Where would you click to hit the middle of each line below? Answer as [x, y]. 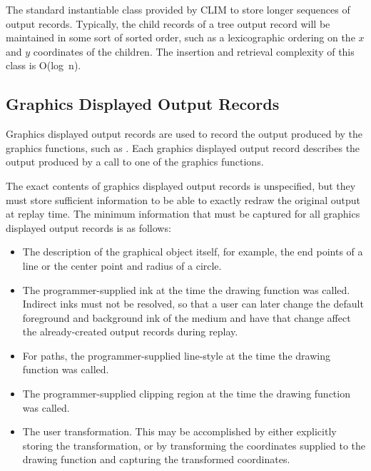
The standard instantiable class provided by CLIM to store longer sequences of [178, 9]
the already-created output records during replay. [130, 331]
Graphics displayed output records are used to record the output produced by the [184, 134]
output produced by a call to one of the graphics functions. [135, 162]
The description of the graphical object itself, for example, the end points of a [193, 252]
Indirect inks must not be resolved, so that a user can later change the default [193, 304]
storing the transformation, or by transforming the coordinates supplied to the [194, 445]
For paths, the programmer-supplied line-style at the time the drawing [176, 355]
